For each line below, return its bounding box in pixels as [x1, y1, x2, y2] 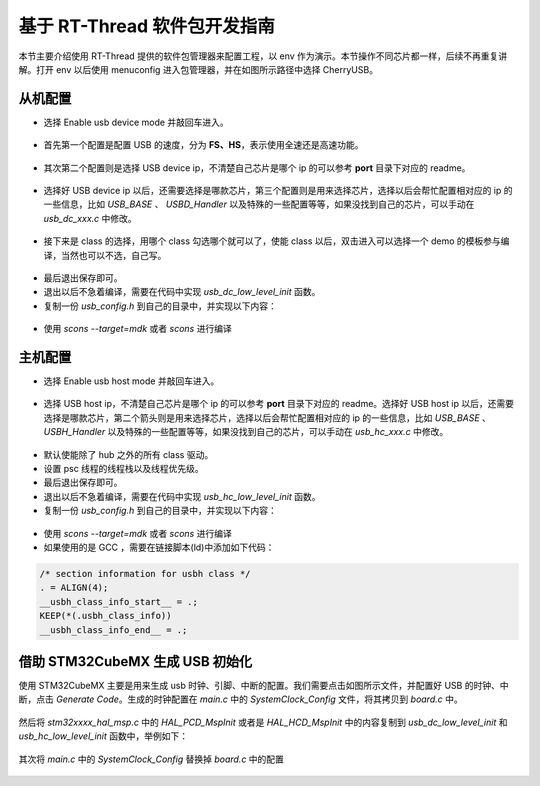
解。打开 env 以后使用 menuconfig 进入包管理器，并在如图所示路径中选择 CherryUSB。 [18, 63, 379, 75]
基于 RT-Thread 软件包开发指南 [18, 15, 275, 37]
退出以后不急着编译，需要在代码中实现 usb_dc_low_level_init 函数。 [43, 286, 321, 298]
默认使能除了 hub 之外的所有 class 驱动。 [43, 448, 214, 460]
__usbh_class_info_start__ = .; [39, 596, 199, 607]
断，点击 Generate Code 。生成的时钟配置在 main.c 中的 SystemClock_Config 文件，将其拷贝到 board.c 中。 [18, 693, 464, 705]
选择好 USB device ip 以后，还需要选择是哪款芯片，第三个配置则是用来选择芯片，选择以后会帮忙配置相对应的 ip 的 [43, 185, 513, 197]
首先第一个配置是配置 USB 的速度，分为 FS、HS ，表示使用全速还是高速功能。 [43, 139, 364, 151]
